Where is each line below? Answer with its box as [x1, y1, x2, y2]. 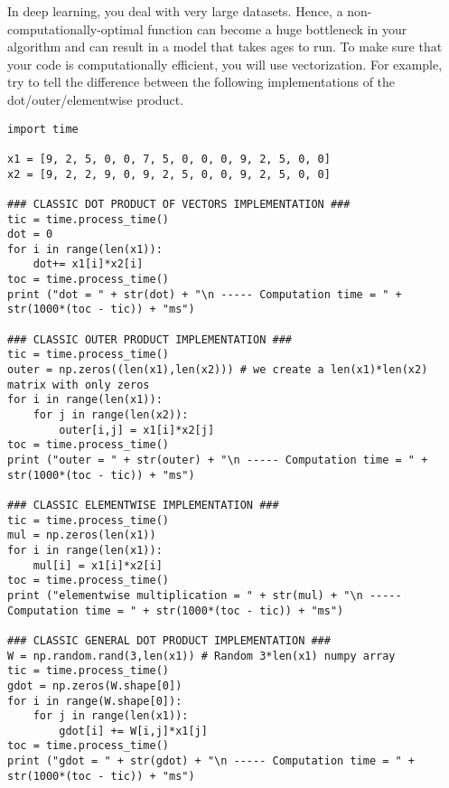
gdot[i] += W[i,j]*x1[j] [59, 724, 208, 737]
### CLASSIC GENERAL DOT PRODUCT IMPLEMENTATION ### [7, 633, 331, 647]
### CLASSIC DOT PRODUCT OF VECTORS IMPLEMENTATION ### [7, 197, 351, 211]
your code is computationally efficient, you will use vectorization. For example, [7, 54, 443, 73]
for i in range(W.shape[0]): [7, 694, 182, 708]
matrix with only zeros [7, 378, 150, 391]
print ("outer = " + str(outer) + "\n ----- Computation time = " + [7, 454, 428, 466]
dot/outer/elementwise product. [7, 89, 183, 108]
